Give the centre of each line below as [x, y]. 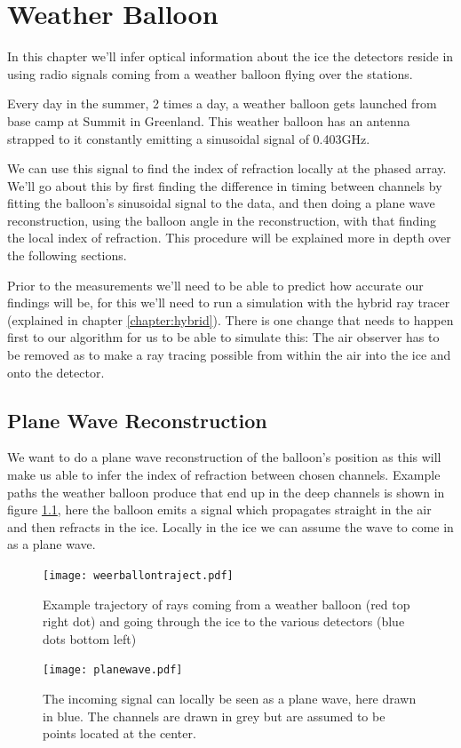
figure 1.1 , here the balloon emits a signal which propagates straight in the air [219, 509]
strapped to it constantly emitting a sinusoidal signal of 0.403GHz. [189, 138]
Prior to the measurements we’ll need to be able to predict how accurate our [215, 285]
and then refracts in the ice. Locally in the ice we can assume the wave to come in [230, 526]
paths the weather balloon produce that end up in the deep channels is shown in [226, 492]
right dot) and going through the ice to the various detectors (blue [224, 621]
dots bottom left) [90, 638]
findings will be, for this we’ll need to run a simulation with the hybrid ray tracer [229, 302]
